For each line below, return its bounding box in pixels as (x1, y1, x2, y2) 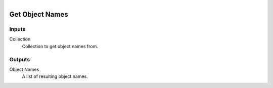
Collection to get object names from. (22, 43, 99, 49)
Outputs (9, 56, 30, 63)
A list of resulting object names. (22, 73, 88, 79)
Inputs (9, 25, 26, 32)
